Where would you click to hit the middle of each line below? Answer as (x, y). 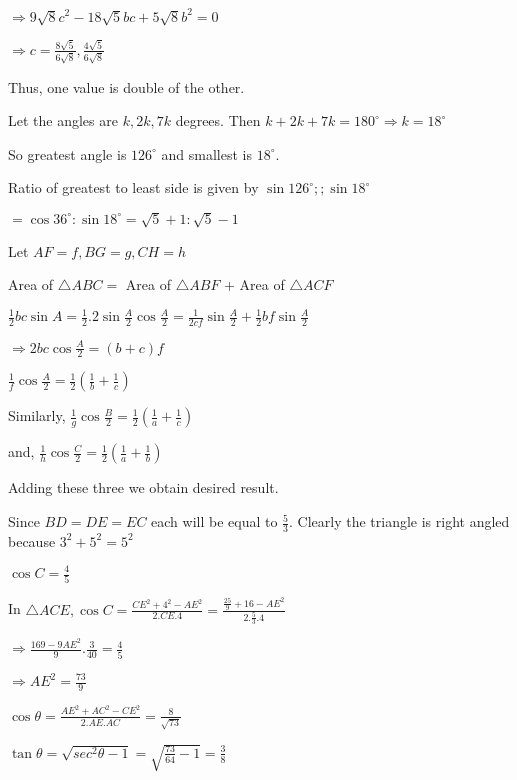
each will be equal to (214, 521)
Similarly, (37, 415)
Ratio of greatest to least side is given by (133, 187)
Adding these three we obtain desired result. (143, 487)
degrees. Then (218, 120)
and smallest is (206, 153)
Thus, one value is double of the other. (126, 86)
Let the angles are (63, 120)
